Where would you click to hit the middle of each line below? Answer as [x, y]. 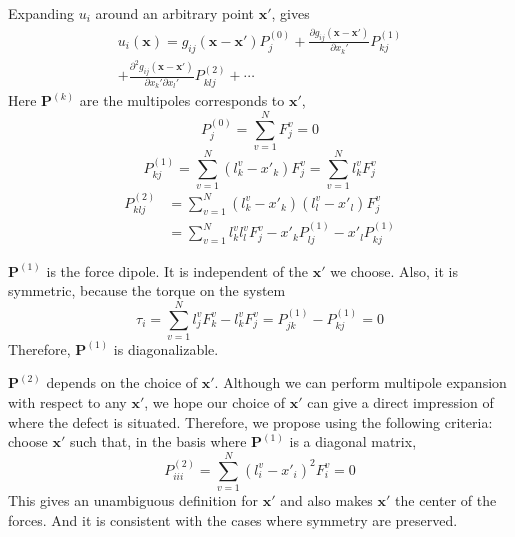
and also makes [326, 499]
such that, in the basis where [158, 441]
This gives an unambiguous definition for [133, 499]
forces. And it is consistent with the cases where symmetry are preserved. [233, 519]
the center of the [446, 499]
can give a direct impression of [400, 402]
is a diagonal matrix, [353, 441]
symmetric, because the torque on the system [147, 290]
